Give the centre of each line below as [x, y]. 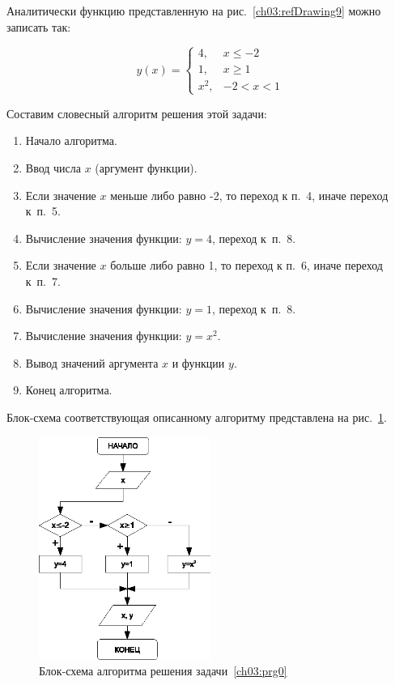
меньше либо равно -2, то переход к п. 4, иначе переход [249, 195]
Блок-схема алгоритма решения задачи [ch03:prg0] [163, 671]
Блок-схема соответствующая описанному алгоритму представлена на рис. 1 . [197, 417]
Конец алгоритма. [69, 390]
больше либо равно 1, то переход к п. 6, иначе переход [246, 265]
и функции [198, 362]
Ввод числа [53, 168]
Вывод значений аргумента [92, 362]
